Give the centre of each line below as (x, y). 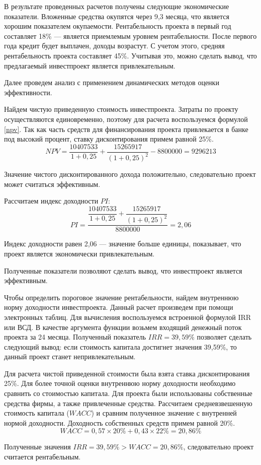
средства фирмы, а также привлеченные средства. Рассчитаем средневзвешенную (128, 403)
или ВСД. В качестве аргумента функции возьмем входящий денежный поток (123, 327)
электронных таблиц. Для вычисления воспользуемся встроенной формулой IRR (128, 317)
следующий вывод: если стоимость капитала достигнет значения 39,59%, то (120, 346)
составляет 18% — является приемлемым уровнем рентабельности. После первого (130, 36)
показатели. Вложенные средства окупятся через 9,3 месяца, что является (117, 16)
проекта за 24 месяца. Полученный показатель (75, 337)
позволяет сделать (224, 337)
